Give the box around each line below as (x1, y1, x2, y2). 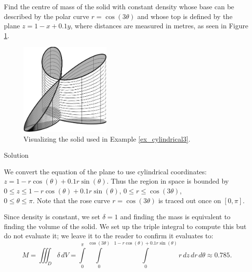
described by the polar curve (4, 11, 89, 21)
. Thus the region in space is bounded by (106, 176, 229, 186)
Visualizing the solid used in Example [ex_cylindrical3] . (23, 133, 190, 144)
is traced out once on (158, 195, 221, 205)
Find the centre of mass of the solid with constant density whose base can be (4, 1, 234, 11)
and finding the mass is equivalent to (120, 211, 231, 222)
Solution (4, 150, 29, 160)
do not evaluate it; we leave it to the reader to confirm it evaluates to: (4, 230, 213, 241)
